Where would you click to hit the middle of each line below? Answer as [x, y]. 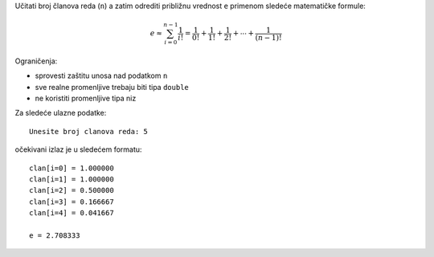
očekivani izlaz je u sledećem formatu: [78, 149]
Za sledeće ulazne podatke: [61, 113]
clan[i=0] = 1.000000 [72, 168]
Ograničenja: [36, 61]
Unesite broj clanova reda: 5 [89, 131]
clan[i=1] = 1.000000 [72, 179]
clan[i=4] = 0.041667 [72, 213]
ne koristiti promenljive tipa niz [86, 98]
